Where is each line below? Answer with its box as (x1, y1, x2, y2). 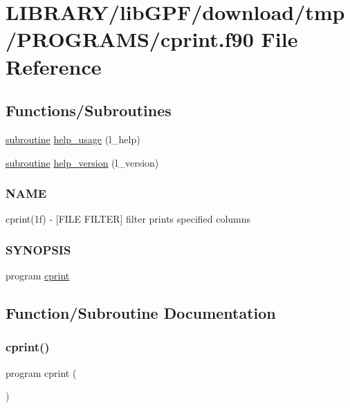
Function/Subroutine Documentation (6, 302, 276, 324)
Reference (6, 52, 102, 80)
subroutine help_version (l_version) (6, 155, 159, 169)
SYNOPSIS (6, 241, 71, 258)
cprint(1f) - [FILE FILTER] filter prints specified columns (6, 212, 251, 226)
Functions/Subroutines (6, 100, 172, 121)
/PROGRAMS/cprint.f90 (6, 25, 254, 53)
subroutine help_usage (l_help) (6, 131, 140, 146)
